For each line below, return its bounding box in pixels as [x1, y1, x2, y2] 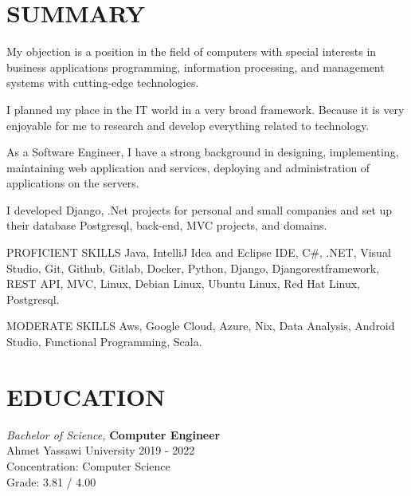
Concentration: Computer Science [6, 457, 170, 474]
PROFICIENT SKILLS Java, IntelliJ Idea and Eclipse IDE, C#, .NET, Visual [6, 244, 391, 261]
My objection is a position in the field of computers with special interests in [6, 43, 377, 60]
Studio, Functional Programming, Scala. [6, 333, 202, 350]
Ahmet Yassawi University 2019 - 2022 [6, 442, 195, 459]
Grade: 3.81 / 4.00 [6, 473, 96, 490]
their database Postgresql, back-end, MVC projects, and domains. [6, 217, 327, 234]
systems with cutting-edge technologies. [6, 74, 199, 91]
